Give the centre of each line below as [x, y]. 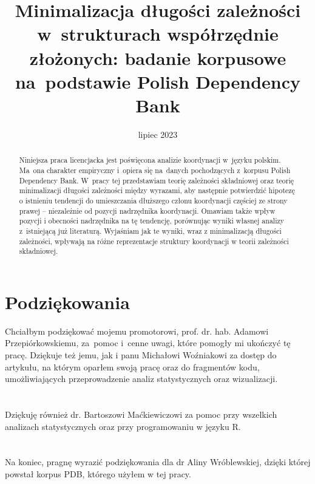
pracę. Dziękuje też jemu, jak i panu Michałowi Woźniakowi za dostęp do [141, 354]
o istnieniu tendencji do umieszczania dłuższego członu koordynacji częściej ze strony [153, 200]
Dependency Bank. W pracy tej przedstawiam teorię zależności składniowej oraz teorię [156, 180]
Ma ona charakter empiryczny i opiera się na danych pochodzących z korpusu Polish [155, 170]
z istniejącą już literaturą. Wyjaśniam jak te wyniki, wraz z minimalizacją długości [150, 230]
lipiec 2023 [158, 134]
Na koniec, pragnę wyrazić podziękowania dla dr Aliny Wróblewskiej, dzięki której [158, 462]
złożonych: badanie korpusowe [158, 57]
